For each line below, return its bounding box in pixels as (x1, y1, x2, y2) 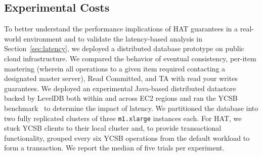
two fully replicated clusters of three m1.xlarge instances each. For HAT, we (4, 112, 242, 123)
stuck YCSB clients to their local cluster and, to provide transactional (4, 123, 222, 133)
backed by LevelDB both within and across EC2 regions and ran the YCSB (4, 93, 238, 103)
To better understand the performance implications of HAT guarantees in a (4, 23, 238, 34)
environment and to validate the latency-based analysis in (23, 33, 202, 44)
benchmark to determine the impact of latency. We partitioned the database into (4, 102, 258, 113)
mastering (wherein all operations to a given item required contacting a (4, 63, 226, 73)
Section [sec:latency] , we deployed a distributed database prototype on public (4, 43, 244, 54)
